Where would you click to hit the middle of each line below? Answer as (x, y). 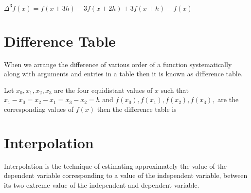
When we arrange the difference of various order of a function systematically (118, 64)
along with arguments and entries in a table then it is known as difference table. (123, 74)
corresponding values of (39, 109)
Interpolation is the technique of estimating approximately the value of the (115, 166)
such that (175, 90)
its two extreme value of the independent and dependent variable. (102, 184)
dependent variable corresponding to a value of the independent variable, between (126, 175)
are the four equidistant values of (103, 90)
